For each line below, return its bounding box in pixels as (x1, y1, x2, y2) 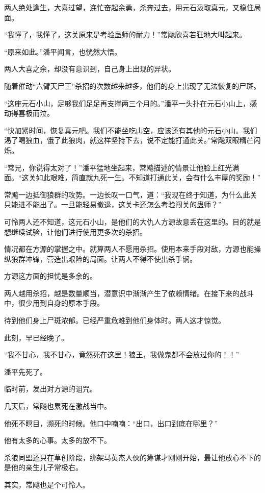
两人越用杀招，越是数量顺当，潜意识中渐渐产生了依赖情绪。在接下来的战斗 (4, 287, 254, 298)
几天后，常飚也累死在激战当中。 (4, 401, 111, 411)
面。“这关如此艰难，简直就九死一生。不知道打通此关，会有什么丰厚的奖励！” (4, 172, 261, 183)
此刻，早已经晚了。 (4, 332, 68, 342)
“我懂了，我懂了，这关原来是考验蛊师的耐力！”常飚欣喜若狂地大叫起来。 (4, 29, 247, 40)
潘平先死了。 (4, 366, 47, 377)
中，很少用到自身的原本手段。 (4, 298, 104, 308)
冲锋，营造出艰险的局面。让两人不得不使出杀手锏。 (25, 253, 197, 264)
